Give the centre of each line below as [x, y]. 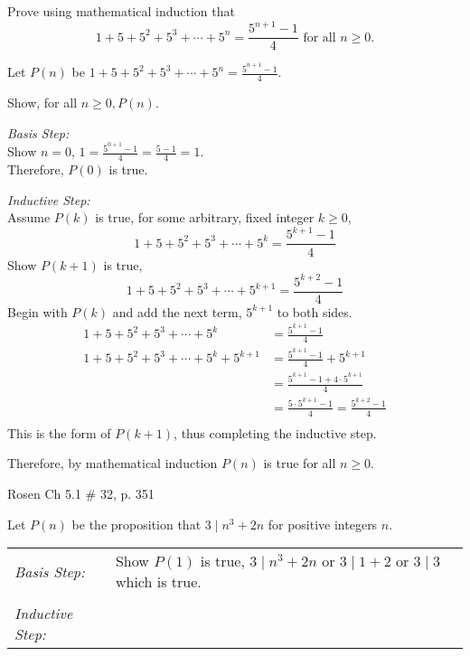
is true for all [300, 463]
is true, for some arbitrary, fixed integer [205, 217]
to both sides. [315, 311]
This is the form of [59, 432]
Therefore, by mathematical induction [113, 463]
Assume [29, 217]
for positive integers [323, 524]
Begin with [38, 311]
